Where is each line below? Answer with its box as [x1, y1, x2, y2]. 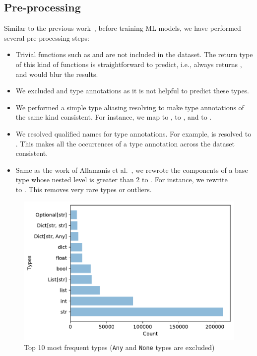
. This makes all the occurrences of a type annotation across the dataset [15, 138, 235, 148]
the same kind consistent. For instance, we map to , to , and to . [15, 112, 212, 122]
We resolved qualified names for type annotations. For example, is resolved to [15, 128, 252, 139]
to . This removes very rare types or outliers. [15, 184, 152, 194]
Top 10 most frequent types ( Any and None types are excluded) [24, 342, 215, 352]
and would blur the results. [15, 69, 98, 79]
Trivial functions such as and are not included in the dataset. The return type [15, 49, 253, 60]
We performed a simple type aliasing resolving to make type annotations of [15, 102, 244, 112]
